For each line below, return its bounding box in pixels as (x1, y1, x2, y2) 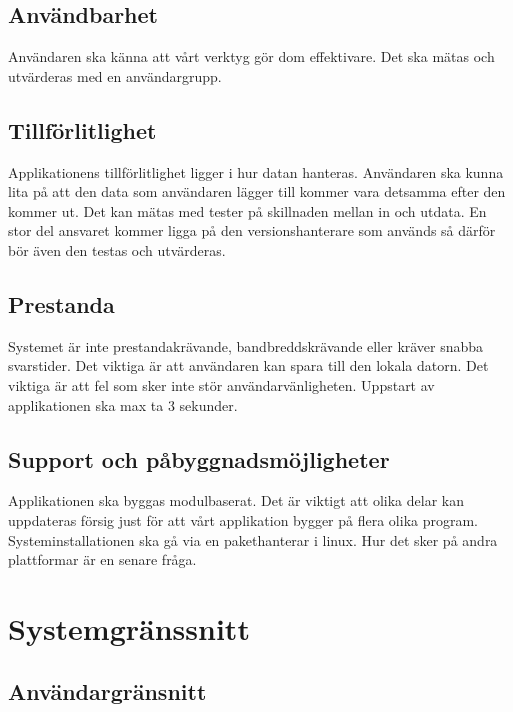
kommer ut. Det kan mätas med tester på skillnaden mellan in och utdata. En (8, 200, 487, 221)
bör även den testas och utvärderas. (8, 239, 226, 260)
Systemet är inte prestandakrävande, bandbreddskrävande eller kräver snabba (8, 335, 484, 356)
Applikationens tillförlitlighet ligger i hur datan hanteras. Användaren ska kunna (8, 161, 504, 182)
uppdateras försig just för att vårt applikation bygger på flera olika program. (8, 509, 479, 530)
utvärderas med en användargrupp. (8, 65, 222, 86)
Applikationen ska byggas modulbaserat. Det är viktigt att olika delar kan (8, 490, 464, 511)
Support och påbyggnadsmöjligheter (8, 443, 390, 474)
